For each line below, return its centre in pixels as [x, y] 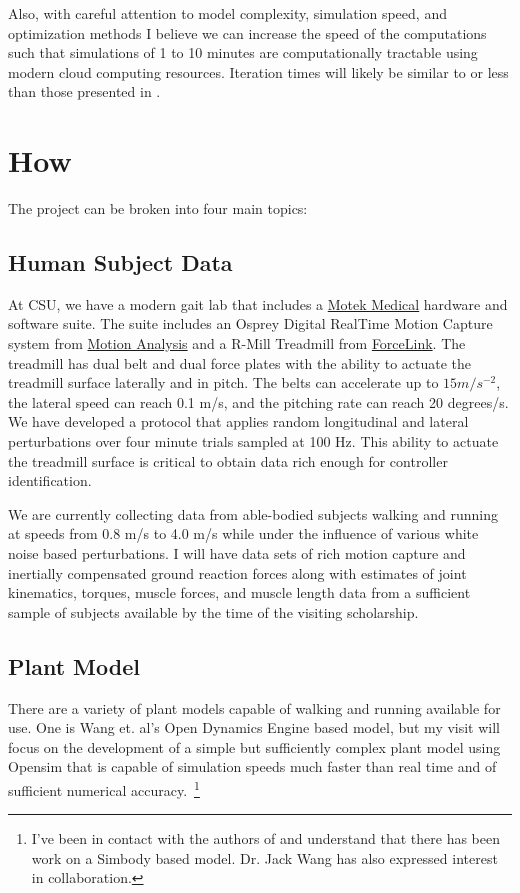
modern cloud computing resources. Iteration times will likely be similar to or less [258, 71]
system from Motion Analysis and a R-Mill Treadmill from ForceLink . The [237, 343]
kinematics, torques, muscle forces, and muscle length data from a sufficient [239, 592]
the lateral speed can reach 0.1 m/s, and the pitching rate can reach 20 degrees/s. [258, 401]
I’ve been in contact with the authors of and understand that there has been [266, 838]
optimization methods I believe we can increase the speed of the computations [247, 32]
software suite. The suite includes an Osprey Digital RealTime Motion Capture [250, 323]
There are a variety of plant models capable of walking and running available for [254, 707]
